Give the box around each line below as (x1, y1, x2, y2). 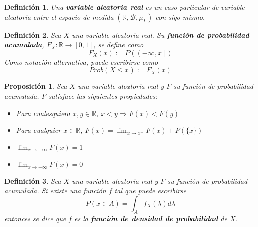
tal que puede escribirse (114, 185, 187, 196)
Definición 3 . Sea (4, 175, 61, 186)
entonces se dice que (4, 213, 66, 223)
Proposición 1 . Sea (4, 81, 67, 91)
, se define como (93, 39, 144, 50)
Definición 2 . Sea (4, 29, 61, 40)
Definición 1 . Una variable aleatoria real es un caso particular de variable (4, 2, 245, 12)
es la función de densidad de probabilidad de (74, 213, 227, 223)
